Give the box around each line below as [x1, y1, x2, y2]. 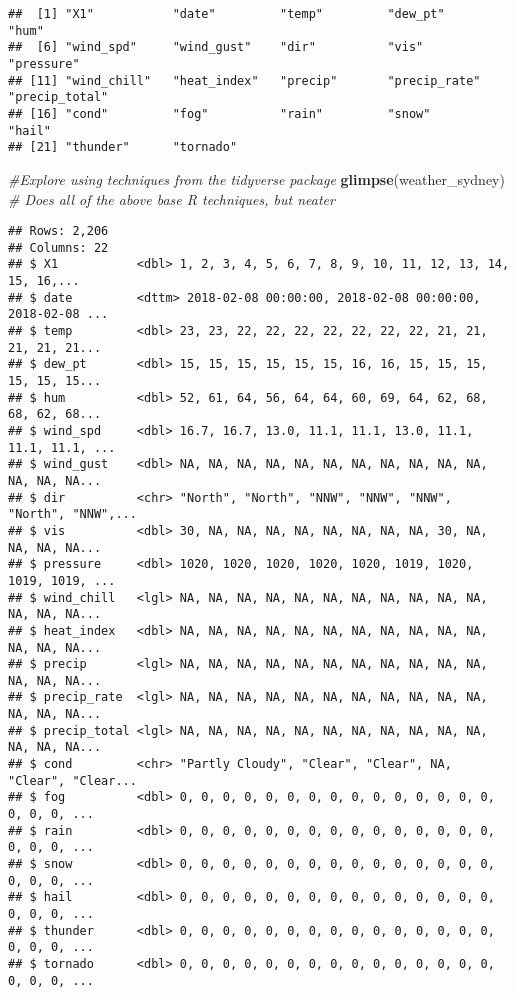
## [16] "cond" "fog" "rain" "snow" [8, 106, 431, 121]
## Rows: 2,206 [8, 224, 109, 239]
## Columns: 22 [8, 240, 109, 255]
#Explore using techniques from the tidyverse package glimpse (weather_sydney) [8, 168, 505, 189]
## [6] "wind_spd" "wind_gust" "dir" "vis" [8, 40, 424, 55]
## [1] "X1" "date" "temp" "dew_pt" [8, 7, 445, 21]
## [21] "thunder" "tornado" [8, 140, 238, 155]
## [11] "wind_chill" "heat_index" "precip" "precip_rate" [8, 73, 481, 88]
